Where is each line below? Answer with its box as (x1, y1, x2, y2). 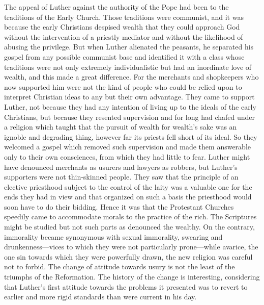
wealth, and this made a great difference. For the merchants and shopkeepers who (4, 71, 259, 82)
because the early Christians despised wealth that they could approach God (4, 21, 240, 32)
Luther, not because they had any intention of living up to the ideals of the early (4, 101, 256, 112)
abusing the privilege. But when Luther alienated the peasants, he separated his (4, 41, 254, 52)
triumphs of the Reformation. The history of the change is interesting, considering (4, 271, 260, 282)
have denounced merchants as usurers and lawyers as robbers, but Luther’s (4, 161, 238, 172)
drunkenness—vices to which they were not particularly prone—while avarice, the (4, 241, 258, 252)
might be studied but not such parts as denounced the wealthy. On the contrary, (4, 221, 255, 232)
